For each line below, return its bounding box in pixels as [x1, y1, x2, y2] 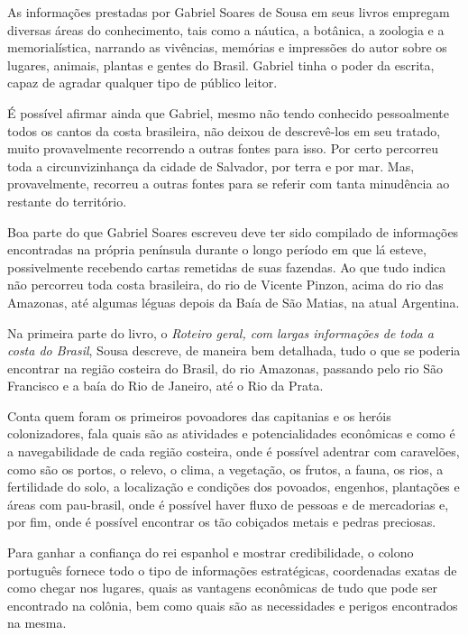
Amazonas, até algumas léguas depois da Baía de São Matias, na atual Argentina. [7, 292, 460, 311]
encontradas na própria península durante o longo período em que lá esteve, [7, 240, 427, 259]
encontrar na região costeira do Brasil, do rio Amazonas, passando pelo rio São [7, 358, 444, 377]
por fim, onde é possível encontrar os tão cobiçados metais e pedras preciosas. [7, 512, 436, 531]
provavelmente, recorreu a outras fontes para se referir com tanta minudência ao [7, 174, 450, 193]
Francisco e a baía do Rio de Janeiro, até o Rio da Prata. [7, 376, 324, 395]
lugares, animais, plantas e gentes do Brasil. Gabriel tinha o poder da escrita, [7, 55, 435, 74]
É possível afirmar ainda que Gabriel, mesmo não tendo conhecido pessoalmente [7, 103, 449, 122]
